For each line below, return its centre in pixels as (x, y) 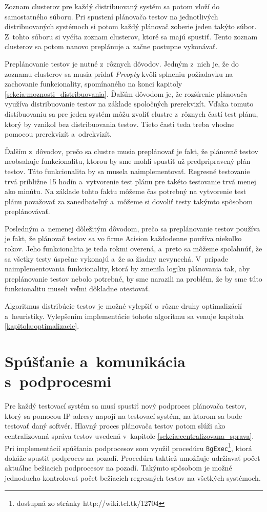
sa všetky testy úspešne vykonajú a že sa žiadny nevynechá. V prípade (117, 258)
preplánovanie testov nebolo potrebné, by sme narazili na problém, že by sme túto (133, 278)
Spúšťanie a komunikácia (95, 361)
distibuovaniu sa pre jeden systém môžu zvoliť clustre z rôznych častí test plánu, (131, 113)
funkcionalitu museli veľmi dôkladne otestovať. (77, 289)
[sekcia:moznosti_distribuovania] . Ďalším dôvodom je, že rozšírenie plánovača (126, 93)
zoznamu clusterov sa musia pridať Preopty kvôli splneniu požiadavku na (119, 73)
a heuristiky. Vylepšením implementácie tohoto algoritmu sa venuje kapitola (124, 316)
